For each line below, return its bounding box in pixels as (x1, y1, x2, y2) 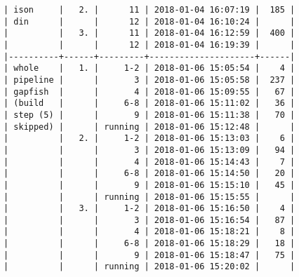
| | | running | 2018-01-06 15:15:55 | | (4, 191, 295, 202)
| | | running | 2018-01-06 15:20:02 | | (4, 262, 295, 272)
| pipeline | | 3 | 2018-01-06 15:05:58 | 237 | (4, 74, 295, 85)
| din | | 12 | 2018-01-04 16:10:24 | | (4, 16, 295, 27)
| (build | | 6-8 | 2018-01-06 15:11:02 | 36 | (4, 98, 295, 109)
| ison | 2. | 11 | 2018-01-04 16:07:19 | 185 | (4, 5, 295, 15)
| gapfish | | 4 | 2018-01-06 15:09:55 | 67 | (4, 86, 295, 97)
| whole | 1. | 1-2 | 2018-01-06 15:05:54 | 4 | (4, 63, 295, 74)
